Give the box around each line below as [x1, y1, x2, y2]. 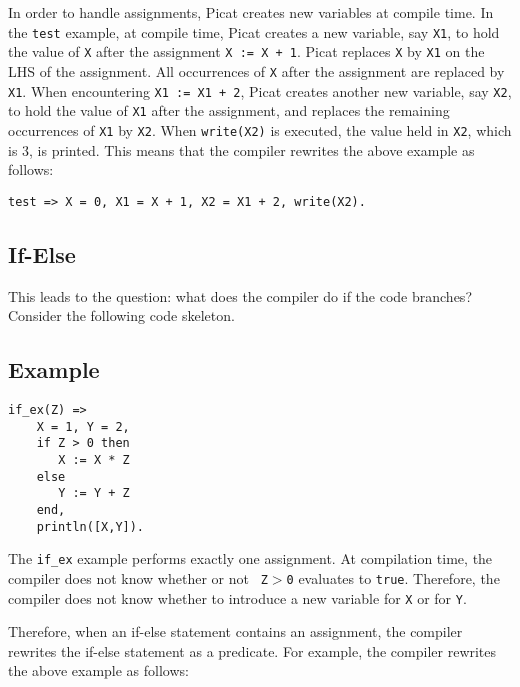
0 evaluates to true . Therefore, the [286, 567, 500, 588]
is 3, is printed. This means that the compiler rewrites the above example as [8, 139, 475, 160]
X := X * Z [58, 452, 130, 467]
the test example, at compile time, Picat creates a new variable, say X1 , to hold [8, 21, 500, 42]
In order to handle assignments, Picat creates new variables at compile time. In [8, 2, 494, 22]
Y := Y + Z [58, 486, 130, 501]
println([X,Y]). [36, 519, 145, 534]
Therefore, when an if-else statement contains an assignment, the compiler [8, 621, 463, 642]
